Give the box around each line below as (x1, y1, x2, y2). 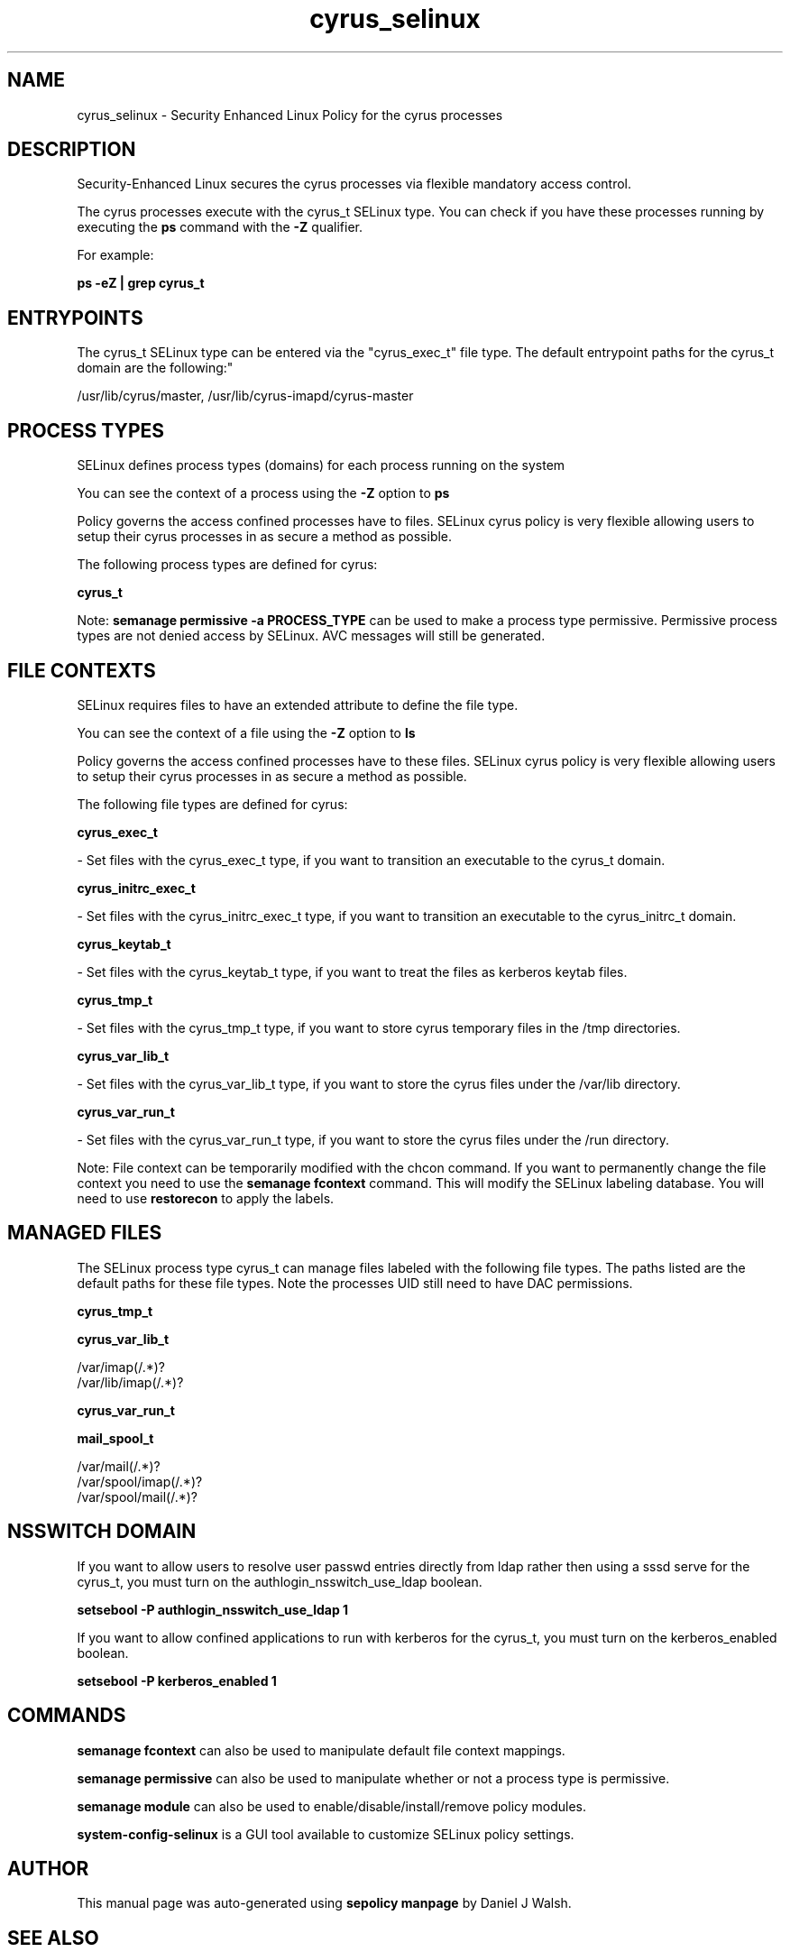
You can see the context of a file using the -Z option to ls (77, 724, 416, 741)
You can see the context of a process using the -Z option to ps (77, 485, 450, 502)
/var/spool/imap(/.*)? (77, 1473, 203, 1489)
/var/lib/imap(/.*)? (77, 1374, 184, 1390)
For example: (77, 247, 154, 263)
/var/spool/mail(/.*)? (77, 1488, 197, 1505)
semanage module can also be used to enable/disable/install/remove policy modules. (77, 1798, 587, 1814)
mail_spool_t (77, 1430, 154, 1446)
